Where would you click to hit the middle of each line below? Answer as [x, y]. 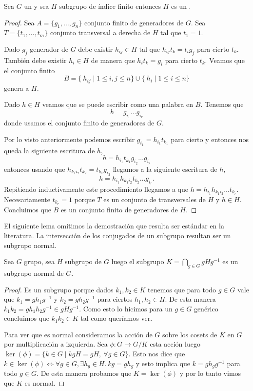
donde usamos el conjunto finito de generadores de [79, 123]
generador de [49, 49]
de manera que [113, 60]
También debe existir [35, 60]
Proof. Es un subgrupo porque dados [59, 289]
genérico [206, 308]
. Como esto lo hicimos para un [126, 308]
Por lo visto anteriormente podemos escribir [69, 139]
